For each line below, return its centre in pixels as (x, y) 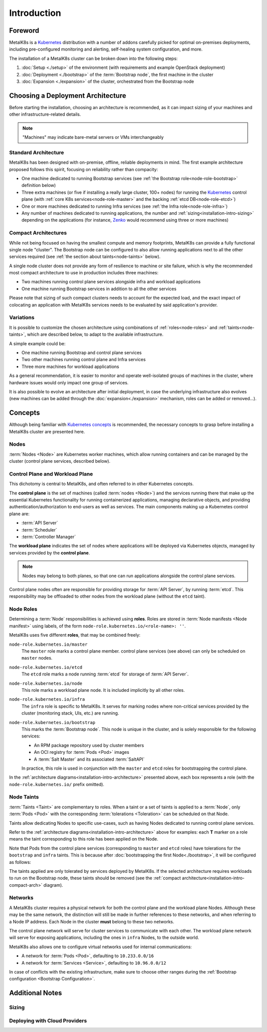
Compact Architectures (38, 233)
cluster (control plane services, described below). (60, 461)
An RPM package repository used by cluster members (89, 745)
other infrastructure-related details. (45, 115)
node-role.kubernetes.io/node (46, 683)
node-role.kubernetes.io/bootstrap (52, 722)
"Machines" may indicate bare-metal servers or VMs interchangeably (93, 137)
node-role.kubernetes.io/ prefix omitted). (57, 784)
